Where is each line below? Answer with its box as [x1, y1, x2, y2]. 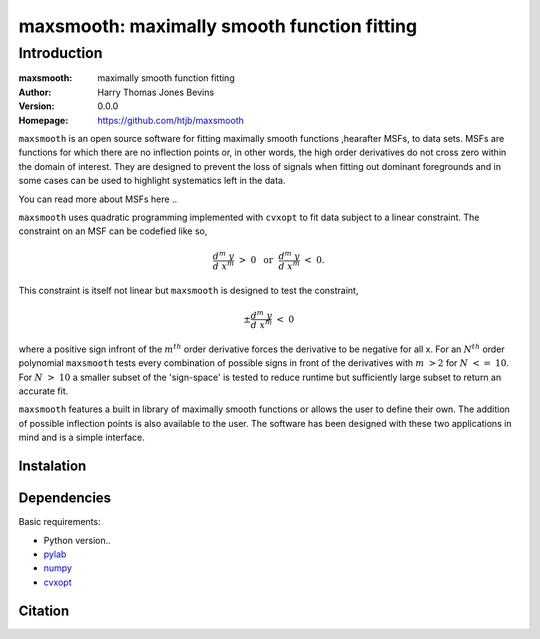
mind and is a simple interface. [18, 431, 145, 444]
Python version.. [43, 534, 112, 546]
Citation [18, 602, 70, 619]
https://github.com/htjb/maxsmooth [97, 114, 245, 126]
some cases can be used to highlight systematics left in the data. [18, 175, 286, 187]
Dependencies [18, 490, 112, 507]
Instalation [18, 458, 87, 475]
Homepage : [18, 114, 69, 126]
